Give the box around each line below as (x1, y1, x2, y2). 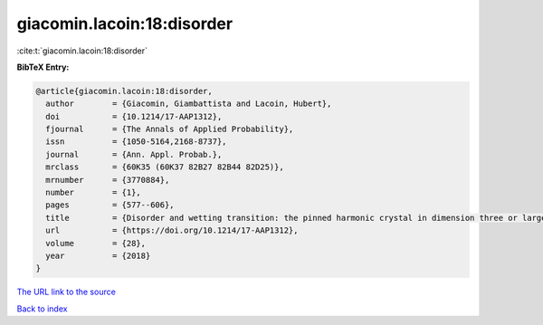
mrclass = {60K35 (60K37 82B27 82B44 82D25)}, (45, 162, 284, 172)
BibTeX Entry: (16, 62, 70, 72)
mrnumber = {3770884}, (45, 175, 170, 185)
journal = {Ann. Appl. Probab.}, (45, 149, 223, 159)
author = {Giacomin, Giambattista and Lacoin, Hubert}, (45, 99, 332, 109)
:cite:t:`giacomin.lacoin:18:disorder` (16, 45, 148, 56)
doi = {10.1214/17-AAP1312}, (45, 111, 223, 121)
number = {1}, (45, 187, 142, 198)
